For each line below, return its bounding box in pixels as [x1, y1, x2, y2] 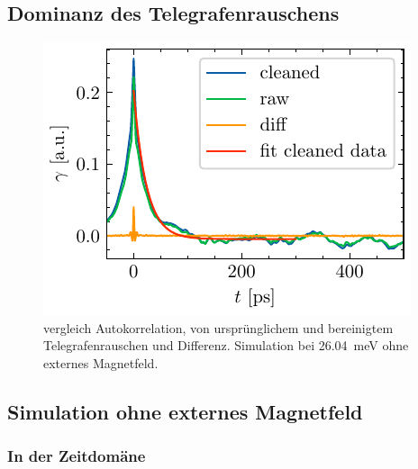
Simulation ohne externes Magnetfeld [7, 397, 363, 425]
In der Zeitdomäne [7, 445, 146, 467]
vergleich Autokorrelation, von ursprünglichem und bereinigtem [43, 318, 394, 337]
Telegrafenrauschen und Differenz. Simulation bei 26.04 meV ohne [43, 336, 409, 355]
